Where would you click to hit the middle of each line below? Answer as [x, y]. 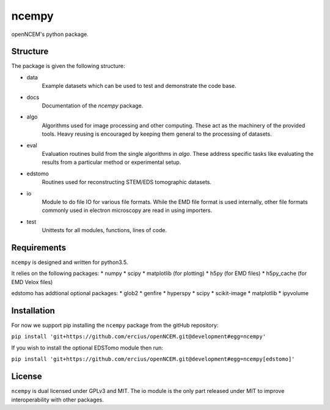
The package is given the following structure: [68, 66]
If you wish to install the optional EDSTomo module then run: [87, 348]
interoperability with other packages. [57, 400]
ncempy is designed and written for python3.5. [70, 262]
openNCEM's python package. [50, 34]
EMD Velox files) [32, 282]
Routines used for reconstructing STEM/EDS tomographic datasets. [127, 182]
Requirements [39, 247]
